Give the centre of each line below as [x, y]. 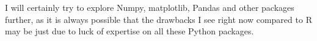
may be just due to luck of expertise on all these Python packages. [129, 31]
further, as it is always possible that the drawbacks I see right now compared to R [158, 19]
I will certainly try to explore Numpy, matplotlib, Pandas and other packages [150, 7]
